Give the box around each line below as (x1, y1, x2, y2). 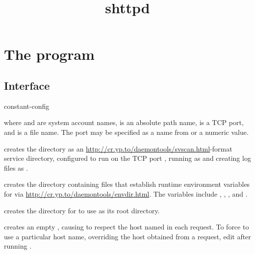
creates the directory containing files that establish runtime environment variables (4, 179, 250, 189)
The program (4, 44, 95, 64)
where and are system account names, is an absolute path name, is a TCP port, (4, 117, 244, 127)
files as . (4, 162, 28, 173)
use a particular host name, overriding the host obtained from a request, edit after (4, 231, 251, 241)
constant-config (4, 101, 50, 111)
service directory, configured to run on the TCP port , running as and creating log (4, 153, 251, 163)
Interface (4, 77, 50, 93)
